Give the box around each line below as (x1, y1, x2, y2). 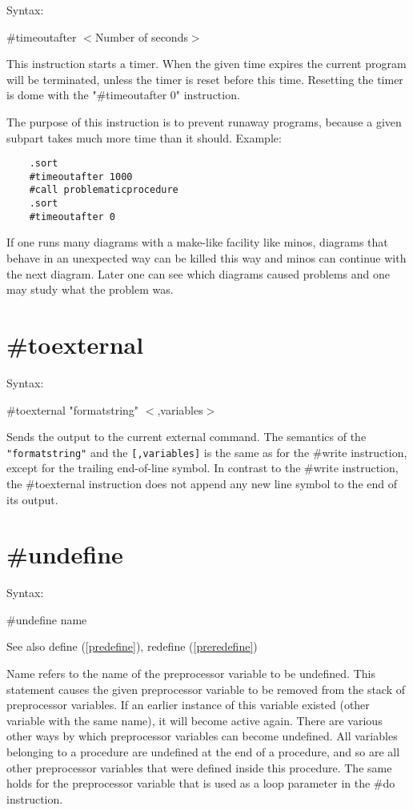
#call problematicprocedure (29, 184, 178, 196)
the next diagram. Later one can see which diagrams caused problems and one (6, 265, 390, 282)
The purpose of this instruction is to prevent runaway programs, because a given (6, 113, 402, 130)
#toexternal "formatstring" (6, 401, 139, 418)
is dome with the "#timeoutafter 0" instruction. (6, 86, 240, 103)
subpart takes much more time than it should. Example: (6, 129, 282, 146)
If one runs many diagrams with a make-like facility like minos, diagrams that (6, 234, 388, 251)
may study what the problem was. (6, 281, 174, 298)
